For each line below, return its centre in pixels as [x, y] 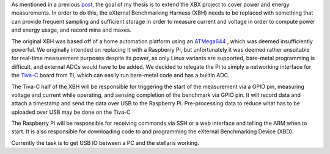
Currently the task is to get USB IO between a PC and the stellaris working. [105, 142]
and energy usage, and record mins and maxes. [71, 30]
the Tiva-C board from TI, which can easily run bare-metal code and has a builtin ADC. [120, 75]
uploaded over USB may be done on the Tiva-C [71, 112]
